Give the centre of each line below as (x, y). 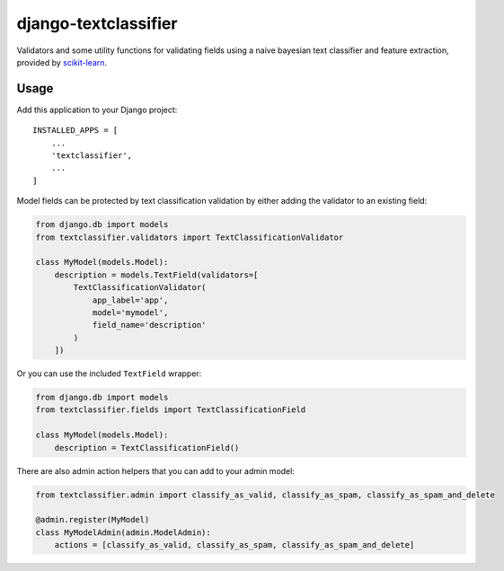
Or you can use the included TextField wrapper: (109, 373)
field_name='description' (149, 325)
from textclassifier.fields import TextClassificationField (171, 410)
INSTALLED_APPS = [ (75, 131)
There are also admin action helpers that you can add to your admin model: (156, 470)
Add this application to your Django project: (97, 110)
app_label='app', (130, 300)
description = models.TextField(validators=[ (156, 275)
